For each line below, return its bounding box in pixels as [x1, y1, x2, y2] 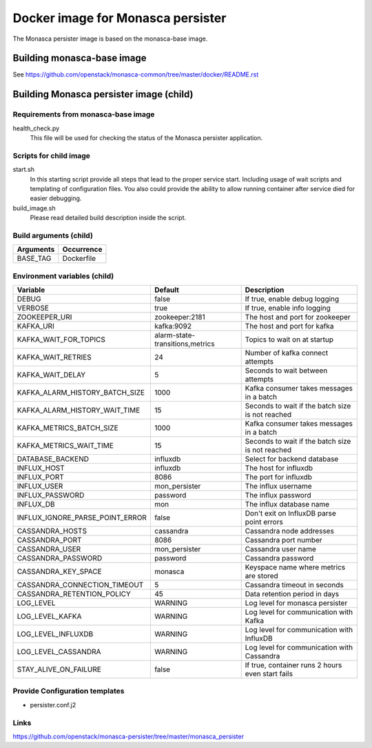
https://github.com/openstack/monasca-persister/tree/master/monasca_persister [12, 732, 245, 740]
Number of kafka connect [245, 348, 329, 357]
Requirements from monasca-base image [12, 110, 155, 119]
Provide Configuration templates [12, 687, 125, 696]
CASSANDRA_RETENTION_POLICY [17, 589, 131, 598]
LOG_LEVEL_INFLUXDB [17, 629, 94, 638]
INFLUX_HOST [17, 463, 65, 473]
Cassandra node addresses [245, 526, 334, 535]
